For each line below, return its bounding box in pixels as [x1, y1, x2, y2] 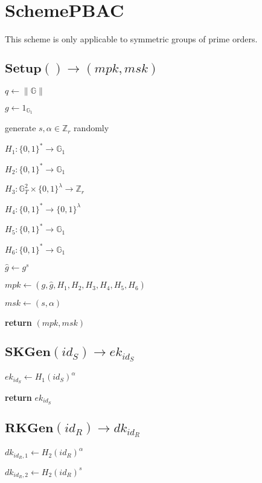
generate [5, 122, 36, 134]
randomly [74, 122, 109, 134]
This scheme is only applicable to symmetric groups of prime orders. [5, 33, 258, 45]
